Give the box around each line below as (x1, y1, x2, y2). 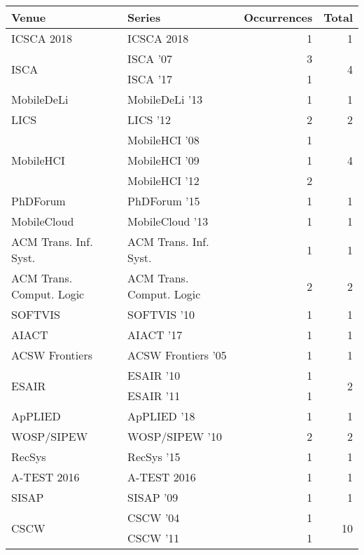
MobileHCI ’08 (127, 132, 199, 148)
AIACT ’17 (127, 327, 183, 343)
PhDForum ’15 (127, 193, 200, 209)
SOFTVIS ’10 (127, 306, 195, 322)
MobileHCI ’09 (127, 152, 199, 168)
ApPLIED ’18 (127, 408, 195, 424)
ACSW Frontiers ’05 (127, 347, 227, 363)
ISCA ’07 (127, 50, 173, 67)
